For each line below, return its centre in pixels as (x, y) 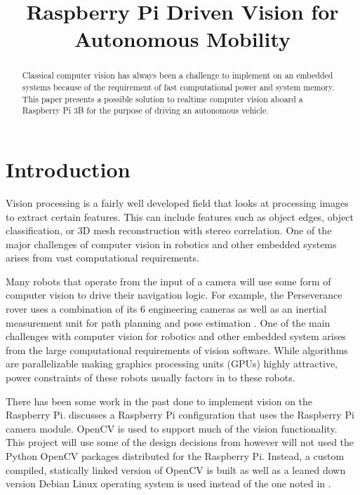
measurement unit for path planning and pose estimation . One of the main (168, 322)
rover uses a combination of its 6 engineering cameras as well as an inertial (166, 309)
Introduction (68, 169)
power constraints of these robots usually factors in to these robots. (151, 378)
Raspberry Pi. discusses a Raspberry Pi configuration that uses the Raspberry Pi (180, 415)
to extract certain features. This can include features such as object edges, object (180, 216)
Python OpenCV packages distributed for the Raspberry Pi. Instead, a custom (175, 456)
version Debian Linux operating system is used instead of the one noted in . (168, 483)
